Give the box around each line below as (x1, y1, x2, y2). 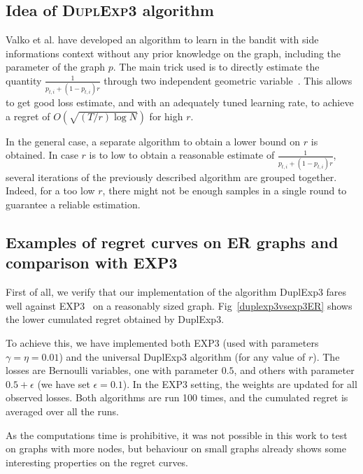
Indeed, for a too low (6, 183, 95, 198)
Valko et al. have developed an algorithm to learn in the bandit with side (6, 32, 319, 47)
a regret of (6, 108, 50, 123)
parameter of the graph (6, 59, 106, 74)
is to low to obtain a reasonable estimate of (89, 148, 275, 162)
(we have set (37, 376, 90, 391)
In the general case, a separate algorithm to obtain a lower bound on (6, 134, 301, 148)
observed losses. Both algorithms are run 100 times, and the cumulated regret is (6, 390, 348, 405)
